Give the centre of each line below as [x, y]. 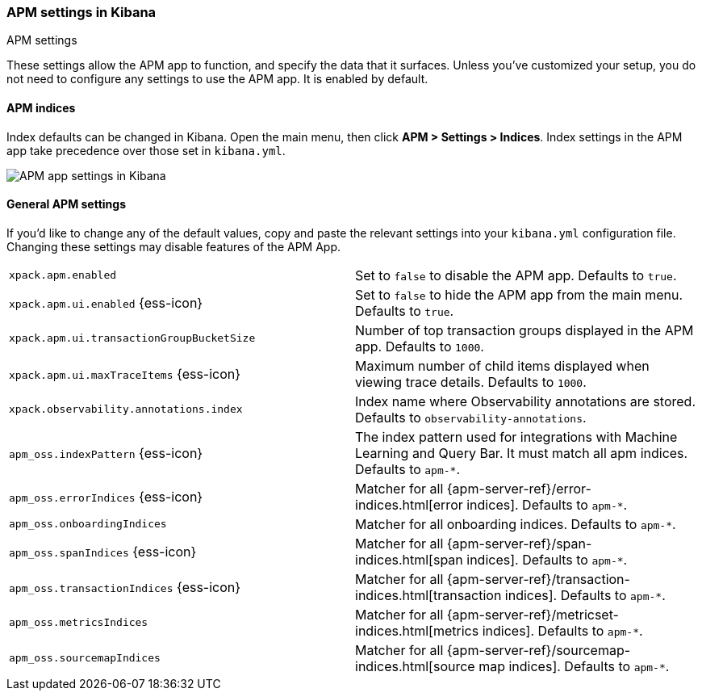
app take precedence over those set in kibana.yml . [146, 150]
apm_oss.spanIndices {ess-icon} [103, 551]
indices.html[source [415, 666]
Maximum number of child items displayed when [502, 365]
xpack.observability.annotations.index [126, 409]
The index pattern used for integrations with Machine [516, 437]
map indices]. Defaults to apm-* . [574, 666]
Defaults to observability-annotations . [471, 417]
